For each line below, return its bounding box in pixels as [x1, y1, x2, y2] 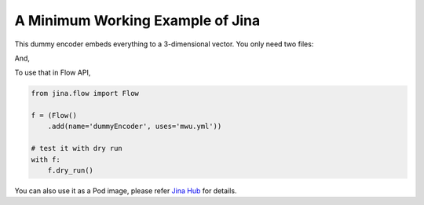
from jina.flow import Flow [31, 89, 139, 98]
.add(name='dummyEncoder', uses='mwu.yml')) [47, 122, 222, 131]
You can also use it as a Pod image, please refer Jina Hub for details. [14, 186, 237, 196]
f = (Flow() [31, 111, 78, 120]
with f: [31, 155, 60, 164]
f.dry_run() [47, 166, 94, 175]
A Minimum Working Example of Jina [14, 12, 261, 29]
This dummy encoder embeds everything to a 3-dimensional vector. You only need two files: [14, 39, 314, 49]
